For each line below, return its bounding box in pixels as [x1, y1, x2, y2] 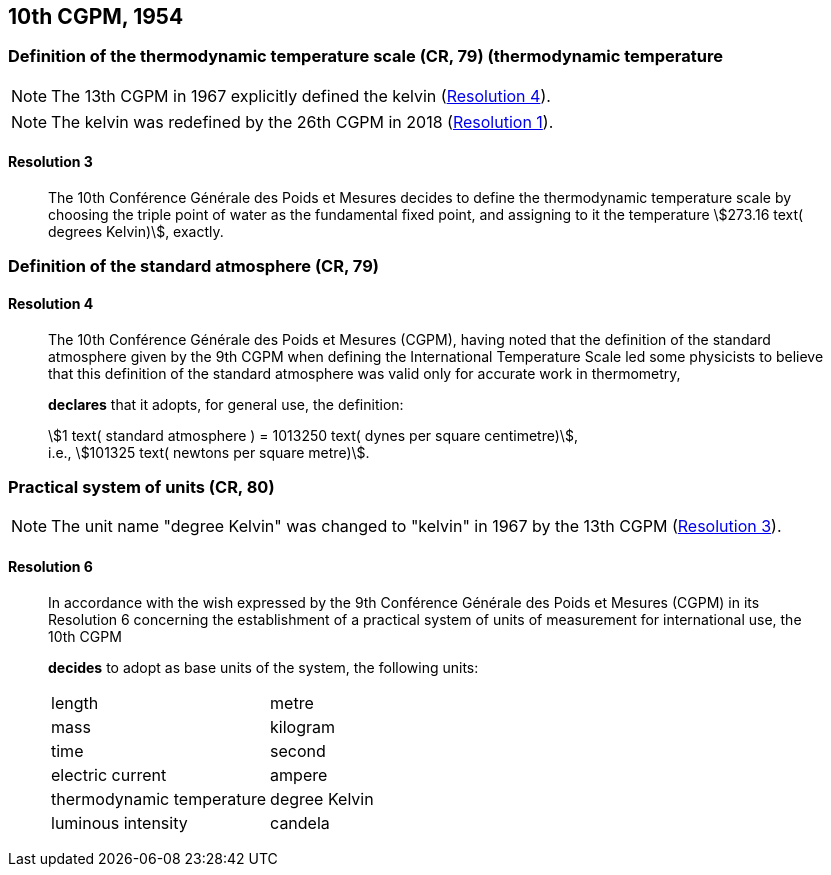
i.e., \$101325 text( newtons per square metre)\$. [48, 443, 370, 461]
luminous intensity [51, 812, 188, 833]
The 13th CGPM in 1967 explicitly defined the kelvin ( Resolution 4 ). [51, 85, 551, 106]
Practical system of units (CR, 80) [8, 476, 275, 497]
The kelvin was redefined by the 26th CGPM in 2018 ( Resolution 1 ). [51, 111, 554, 132]
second [270, 740, 326, 761]
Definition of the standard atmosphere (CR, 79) [8, 256, 379, 277]
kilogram [270, 716, 336, 737]
